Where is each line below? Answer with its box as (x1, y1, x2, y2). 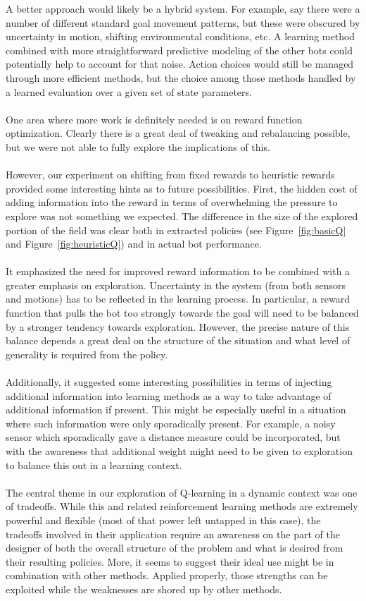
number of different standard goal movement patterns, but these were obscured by (6, 15, 360, 30)
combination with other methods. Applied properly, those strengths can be (6, 568, 328, 583)
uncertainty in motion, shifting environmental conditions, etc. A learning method (6, 29, 355, 44)
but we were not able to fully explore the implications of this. (6, 139, 270, 154)
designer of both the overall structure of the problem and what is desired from (6, 540, 343, 555)
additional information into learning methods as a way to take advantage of (6, 388, 332, 403)
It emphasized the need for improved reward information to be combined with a (6, 264, 351, 279)
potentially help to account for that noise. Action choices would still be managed (6, 56, 354, 71)
